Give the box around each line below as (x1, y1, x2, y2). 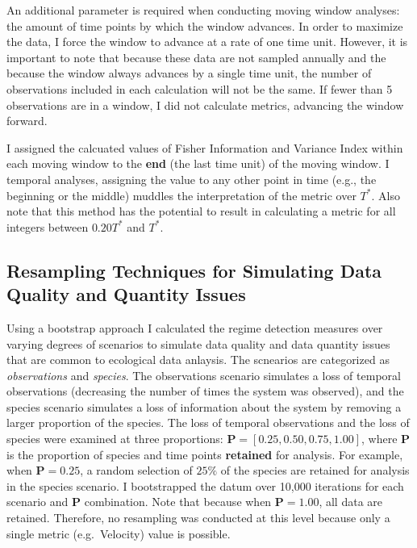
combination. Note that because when (84, 493, 272, 510)
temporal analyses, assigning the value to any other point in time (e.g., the (6, 170, 377, 187)
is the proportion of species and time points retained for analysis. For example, (6, 446, 403, 462)
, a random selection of (80, 462, 193, 479)
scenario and (6, 493, 69, 510)
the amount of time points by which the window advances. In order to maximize (6, 17, 403, 34)
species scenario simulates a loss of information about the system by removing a (6, 398, 402, 415)
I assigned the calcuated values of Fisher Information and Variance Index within (6, 139, 403, 156)
